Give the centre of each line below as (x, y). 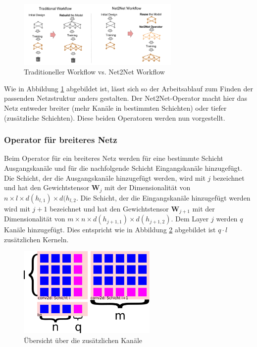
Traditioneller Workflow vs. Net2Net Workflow (94, 72)
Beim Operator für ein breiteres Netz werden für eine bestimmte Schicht (114, 158)
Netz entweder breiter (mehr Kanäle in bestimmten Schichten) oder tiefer (115, 108)
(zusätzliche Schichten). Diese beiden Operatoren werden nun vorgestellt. (115, 117)
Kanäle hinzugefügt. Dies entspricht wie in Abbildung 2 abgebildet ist (110, 230)
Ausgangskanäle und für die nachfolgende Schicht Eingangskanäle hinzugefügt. (123, 168)
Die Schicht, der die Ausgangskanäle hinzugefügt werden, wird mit (105, 177)
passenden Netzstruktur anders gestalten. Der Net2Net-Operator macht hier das (126, 98)
